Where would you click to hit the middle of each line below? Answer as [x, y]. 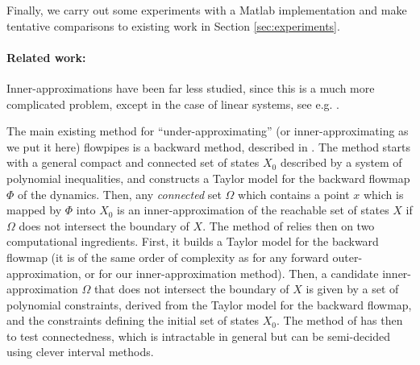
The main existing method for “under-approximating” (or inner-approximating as [208, 131]
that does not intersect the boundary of [191, 289]
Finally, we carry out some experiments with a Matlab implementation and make [207, 10]
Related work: [46, 57]
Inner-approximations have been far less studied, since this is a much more [191, 87]
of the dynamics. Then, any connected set [120, 194]
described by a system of [341, 162]
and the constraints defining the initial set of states [133, 320]
